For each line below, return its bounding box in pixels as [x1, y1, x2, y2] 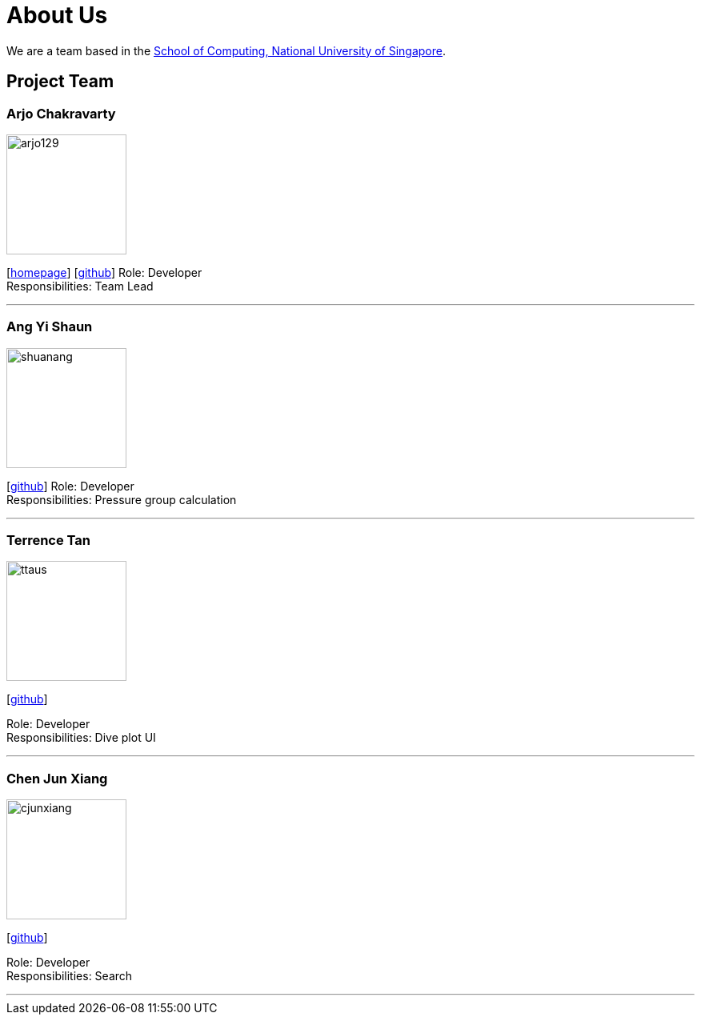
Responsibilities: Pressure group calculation [6, 492, 237, 506]
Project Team [6, 71, 114, 92]
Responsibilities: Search [6, 969, 133, 983]
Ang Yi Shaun [6, 318, 93, 335]
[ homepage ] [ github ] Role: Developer [6, 265, 202, 279]
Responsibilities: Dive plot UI [6, 731, 156, 745]
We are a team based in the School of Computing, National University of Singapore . [6, 43, 447, 58]
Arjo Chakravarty [6, 105, 116, 122]
